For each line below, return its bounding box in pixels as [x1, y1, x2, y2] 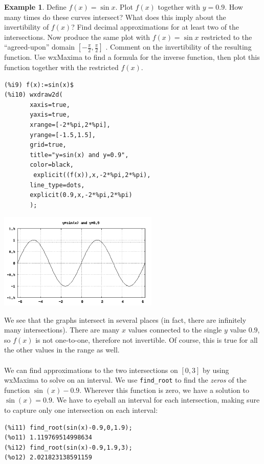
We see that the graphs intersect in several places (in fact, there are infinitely [4, 314, 247, 325]
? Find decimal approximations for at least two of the [71, 21, 239, 32]
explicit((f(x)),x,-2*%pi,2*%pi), [33, 171, 151, 179]
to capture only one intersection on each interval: [4, 405, 158, 415]
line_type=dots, [30, 181, 85, 189]
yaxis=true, [30, 111, 70, 119]
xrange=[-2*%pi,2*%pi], [30, 121, 111, 128]
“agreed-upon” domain [4, 41, 75, 52]
